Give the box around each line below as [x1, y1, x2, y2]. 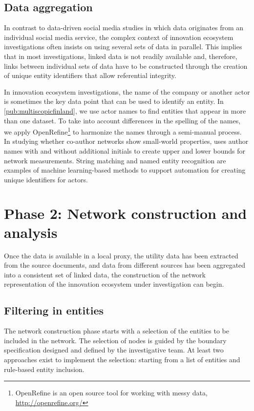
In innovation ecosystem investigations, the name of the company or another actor [4, 86, 250, 97]
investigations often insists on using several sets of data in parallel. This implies [4, 41, 242, 52]
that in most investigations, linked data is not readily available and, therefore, [4, 51, 237, 61]
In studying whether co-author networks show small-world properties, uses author [4, 136, 249, 146]
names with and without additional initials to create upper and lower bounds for [4, 145, 245, 156]
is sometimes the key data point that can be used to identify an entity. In [4, 96, 224, 106]
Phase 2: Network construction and [4, 203, 247, 223]
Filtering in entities [4, 303, 104, 318]
